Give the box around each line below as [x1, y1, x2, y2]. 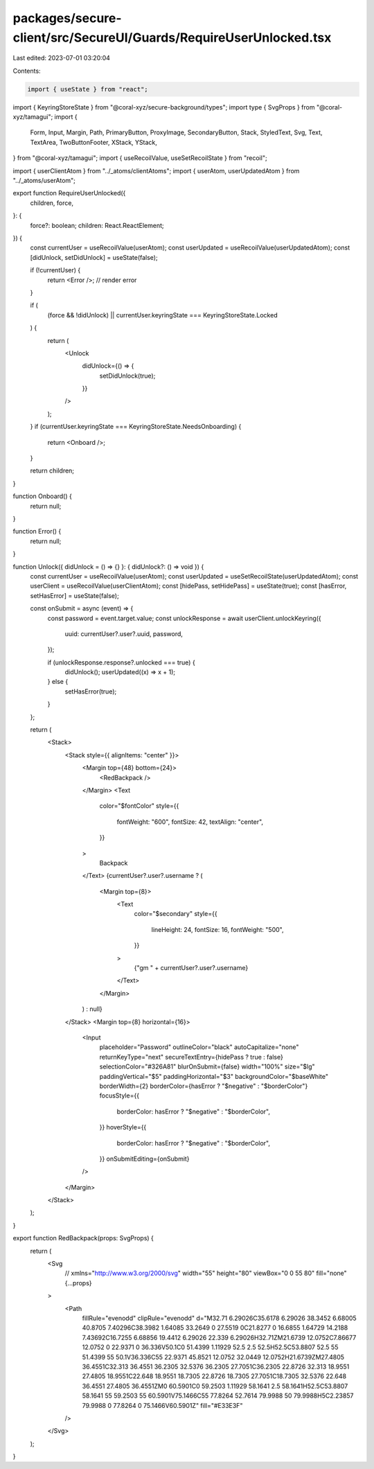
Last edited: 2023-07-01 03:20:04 [12, 54, 111, 62]
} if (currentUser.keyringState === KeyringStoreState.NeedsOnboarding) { [30, 423, 242, 431]
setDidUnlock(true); [99, 371, 156, 380]
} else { [47, 678, 69, 686]
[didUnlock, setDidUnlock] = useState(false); [30, 253, 159, 261]
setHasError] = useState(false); [30, 591, 119, 599]
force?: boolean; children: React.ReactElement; [30, 221, 164, 229]
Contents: [12, 67, 41, 75]
